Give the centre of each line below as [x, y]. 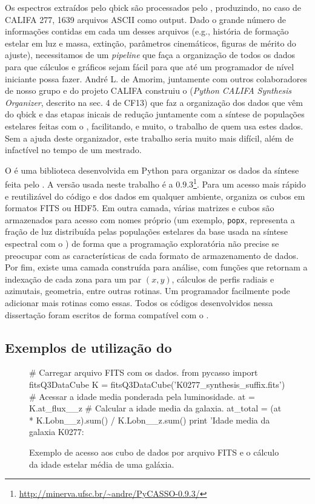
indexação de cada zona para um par [73, 279]
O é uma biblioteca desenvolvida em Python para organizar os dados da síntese [152, 170]
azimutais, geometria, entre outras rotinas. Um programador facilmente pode [148, 291]
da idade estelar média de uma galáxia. [102, 464]
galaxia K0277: [57, 432]
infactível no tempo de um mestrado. [73, 150]
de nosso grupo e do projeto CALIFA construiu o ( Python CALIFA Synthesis [148, 90]
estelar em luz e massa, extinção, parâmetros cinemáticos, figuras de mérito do [151, 43]
